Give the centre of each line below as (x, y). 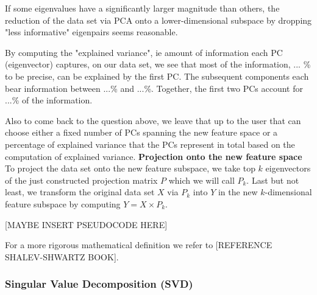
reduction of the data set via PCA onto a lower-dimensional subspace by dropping (158, 20)
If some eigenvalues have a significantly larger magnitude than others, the (142, 8)
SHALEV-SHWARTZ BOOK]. (62, 256)
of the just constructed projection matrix (81, 180)
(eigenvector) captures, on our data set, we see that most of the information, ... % (158, 64)
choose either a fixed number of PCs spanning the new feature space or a (141, 132)
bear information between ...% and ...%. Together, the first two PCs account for (154, 88)
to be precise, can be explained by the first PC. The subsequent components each (157, 76)
